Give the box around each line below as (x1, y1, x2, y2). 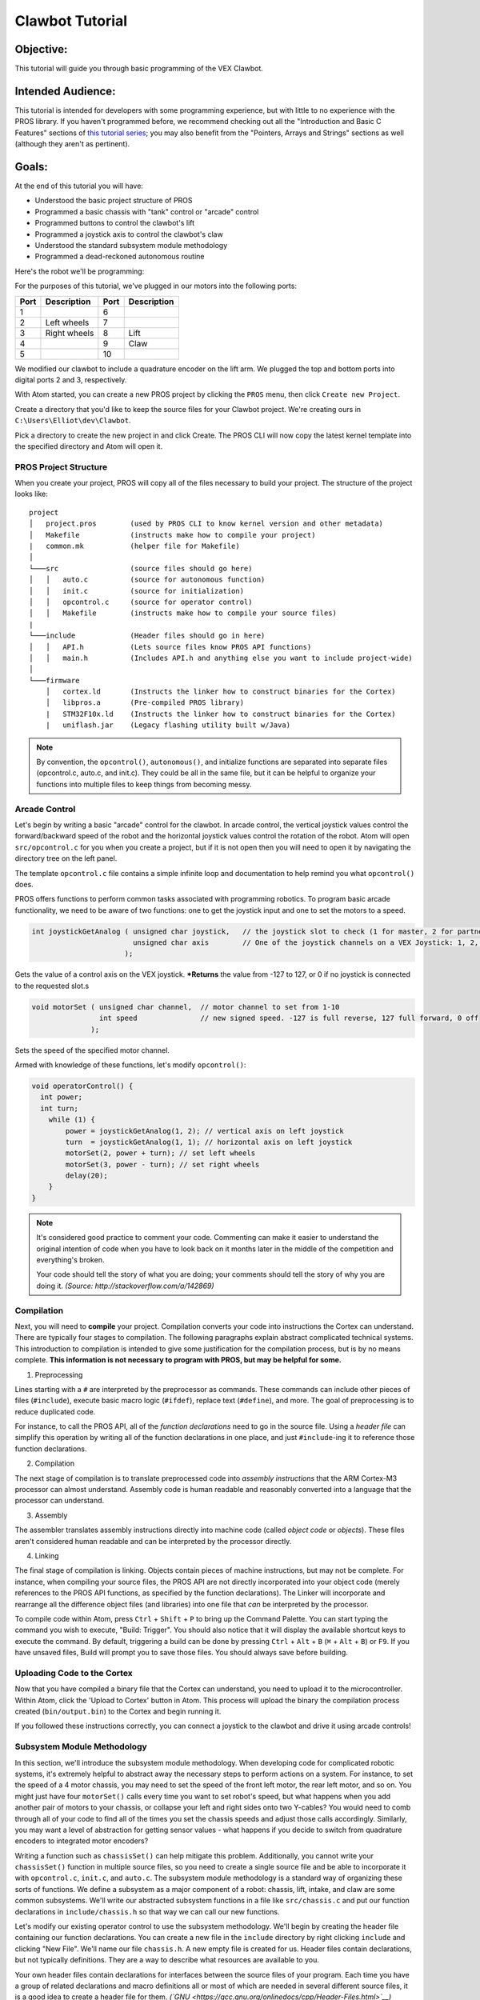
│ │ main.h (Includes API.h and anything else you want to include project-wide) (29, 653, 414, 662)
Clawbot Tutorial (14, 12, 128, 30)
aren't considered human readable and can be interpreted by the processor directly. (14, 1536, 292, 1546)
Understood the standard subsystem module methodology (34, 241, 228, 250)
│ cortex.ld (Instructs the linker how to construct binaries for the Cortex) (45, 687, 396, 696)
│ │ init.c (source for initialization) (29, 586, 244, 595)
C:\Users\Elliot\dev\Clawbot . (14, 416, 131, 426)
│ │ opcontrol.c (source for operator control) (29, 597, 253, 606)
